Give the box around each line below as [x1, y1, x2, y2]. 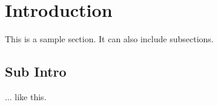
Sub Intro [5, 62, 67, 81]
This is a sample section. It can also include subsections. [5, 33, 214, 45]
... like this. [5, 90, 47, 103]
